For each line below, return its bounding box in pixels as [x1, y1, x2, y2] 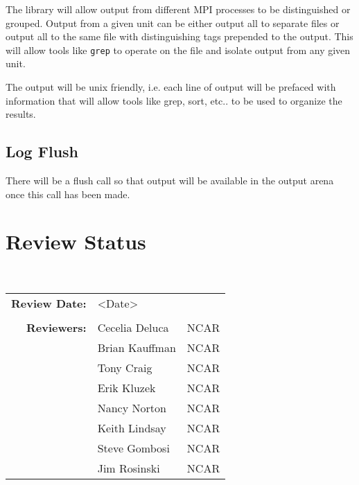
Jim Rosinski [97, 459, 160, 476]
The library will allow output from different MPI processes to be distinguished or [6, 2, 351, 16]
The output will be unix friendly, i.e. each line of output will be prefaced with [6, 80, 336, 94]
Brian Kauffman [97, 339, 176, 355]
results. [6, 107, 36, 121]
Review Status [6, 227, 146, 256]
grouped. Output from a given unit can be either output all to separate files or [6, 15, 340, 30]
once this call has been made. [6, 186, 130, 201]
